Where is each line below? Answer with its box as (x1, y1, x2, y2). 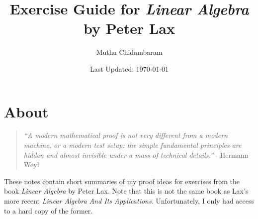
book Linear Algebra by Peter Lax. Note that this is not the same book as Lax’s (4, 186, 249, 196)
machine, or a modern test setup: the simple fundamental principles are (23, 140, 242, 150)
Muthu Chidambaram (96, 47, 163, 57)
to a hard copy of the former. (4, 205, 93, 216)
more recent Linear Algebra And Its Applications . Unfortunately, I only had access (4, 196, 255, 206)
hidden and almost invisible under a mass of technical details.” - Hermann (23, 149, 249, 160)
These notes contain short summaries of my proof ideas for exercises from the (4, 176, 240, 186)
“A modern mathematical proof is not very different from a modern (23, 130, 228, 140)
